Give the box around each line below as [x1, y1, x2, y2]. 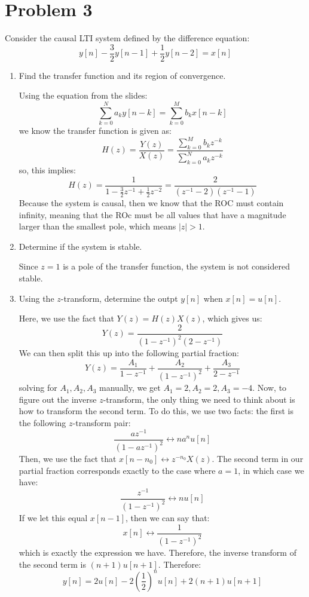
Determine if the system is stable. [19, 240, 142, 252]
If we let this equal [19, 512, 88, 524]
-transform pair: [72, 416, 131, 428]
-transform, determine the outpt [60, 292, 178, 304]
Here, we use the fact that [19, 312, 114, 324]
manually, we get [99, 381, 161, 394]
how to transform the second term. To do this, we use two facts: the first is [19, 405, 293, 417]
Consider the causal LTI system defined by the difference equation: [5, 32, 250, 44]
